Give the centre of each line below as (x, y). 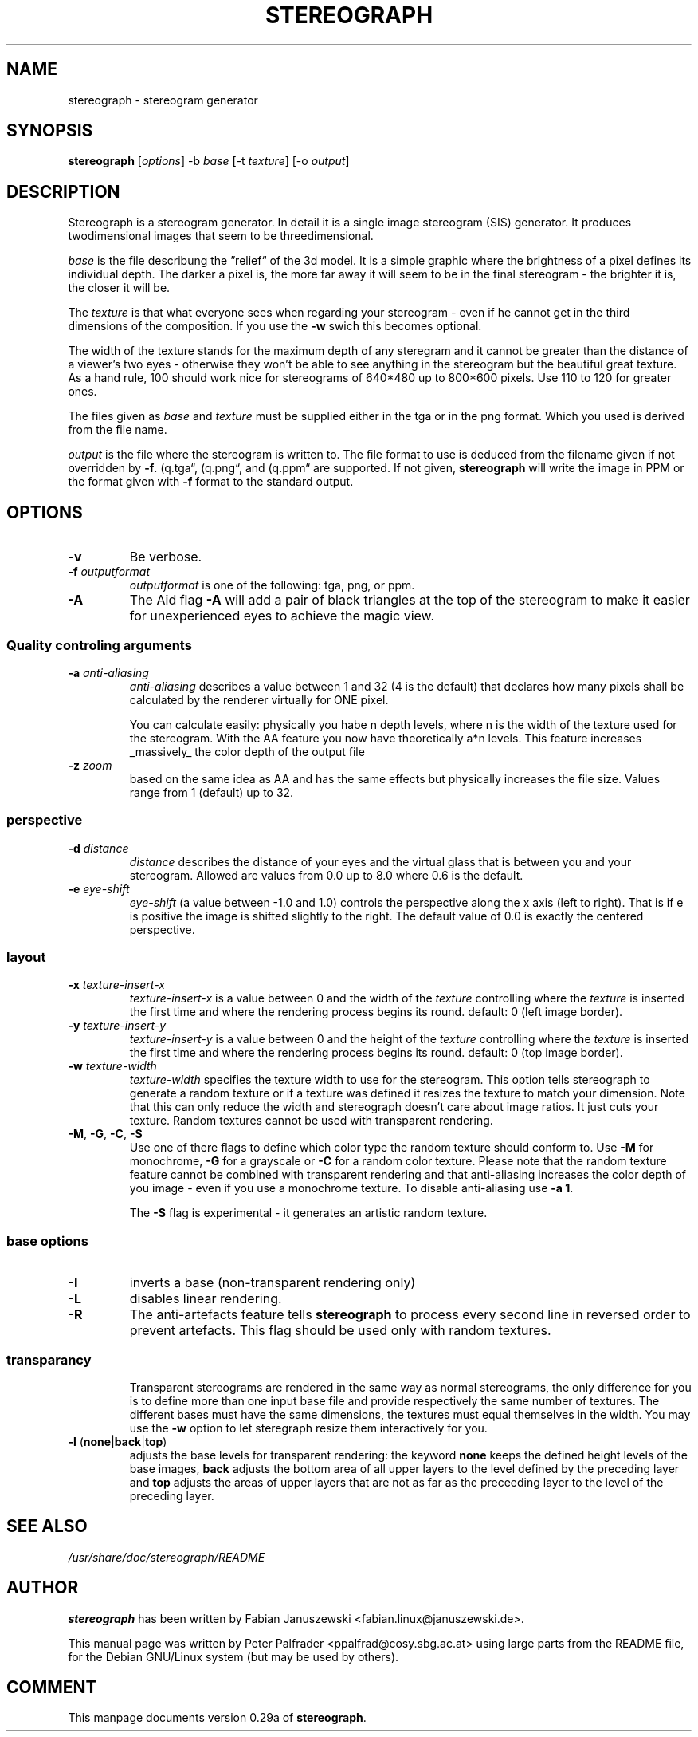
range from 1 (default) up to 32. (212, 792)
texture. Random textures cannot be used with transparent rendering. (311, 1121)
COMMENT (52, 1687)
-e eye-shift (99, 888)
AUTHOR (43, 1588)
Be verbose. (166, 557)
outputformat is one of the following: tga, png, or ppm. (272, 585)
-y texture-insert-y (117, 1026)
